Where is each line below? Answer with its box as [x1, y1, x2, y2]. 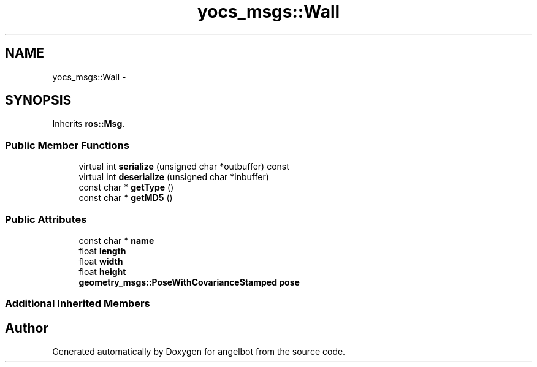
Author [5, 320, 48, 336]
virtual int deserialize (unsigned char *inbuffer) [78, 172, 269, 183]
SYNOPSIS [5, 93, 72, 108]
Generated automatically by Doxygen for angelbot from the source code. [52, 346, 346, 357]
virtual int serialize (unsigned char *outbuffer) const [78, 161, 289, 172]
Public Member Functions [5, 138, 129, 151]
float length [78, 245, 126, 256]
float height [78, 266, 126, 277]
